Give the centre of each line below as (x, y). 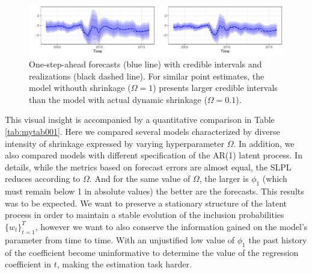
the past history (278, 239)
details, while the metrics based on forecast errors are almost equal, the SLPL (148, 167)
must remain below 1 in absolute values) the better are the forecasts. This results (154, 191)
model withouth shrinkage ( (80, 88)
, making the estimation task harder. (124, 264)
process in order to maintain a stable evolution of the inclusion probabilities (145, 215)
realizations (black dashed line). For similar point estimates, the (147, 76)
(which (275, 179)
